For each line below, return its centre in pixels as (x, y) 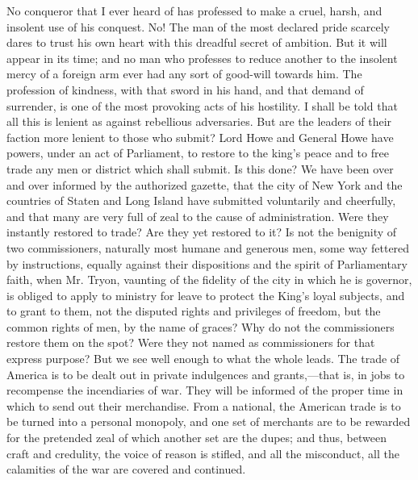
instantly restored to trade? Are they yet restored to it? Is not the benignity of (202, 232)
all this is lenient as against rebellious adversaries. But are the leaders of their (199, 121)
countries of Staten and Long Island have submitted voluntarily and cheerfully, (201, 200)
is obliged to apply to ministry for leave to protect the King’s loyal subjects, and (206, 295)
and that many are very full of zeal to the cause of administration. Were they (198, 216)
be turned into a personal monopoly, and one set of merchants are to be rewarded (209, 422)
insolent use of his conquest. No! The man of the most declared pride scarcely (198, 26)
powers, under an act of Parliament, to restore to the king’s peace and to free (198, 153)
